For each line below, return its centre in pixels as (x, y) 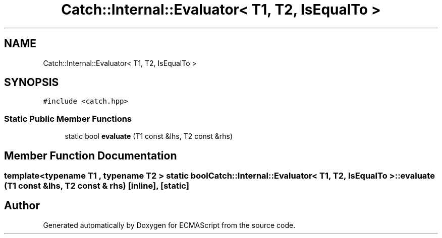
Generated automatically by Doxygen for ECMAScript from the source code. (169, 225)
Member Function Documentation (91, 155)
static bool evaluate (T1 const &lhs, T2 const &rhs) (149, 136)
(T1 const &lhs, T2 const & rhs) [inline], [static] (97, 186)
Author (22, 206)
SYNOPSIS (32, 83)
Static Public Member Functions (68, 118)
